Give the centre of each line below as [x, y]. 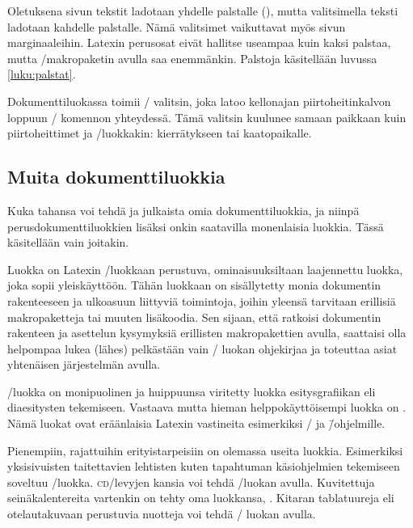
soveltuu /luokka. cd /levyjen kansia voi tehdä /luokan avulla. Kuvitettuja [191, 482]
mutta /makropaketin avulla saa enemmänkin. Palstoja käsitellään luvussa [192, 58]
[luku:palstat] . [42, 74]
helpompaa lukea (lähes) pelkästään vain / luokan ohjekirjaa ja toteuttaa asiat [202, 348]
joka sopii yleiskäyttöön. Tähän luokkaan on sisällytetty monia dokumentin [194, 285]
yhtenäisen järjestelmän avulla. [84, 364]
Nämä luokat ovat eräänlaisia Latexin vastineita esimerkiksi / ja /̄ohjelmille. [196, 423]
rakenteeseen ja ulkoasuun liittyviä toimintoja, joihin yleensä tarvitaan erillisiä [202, 300]
